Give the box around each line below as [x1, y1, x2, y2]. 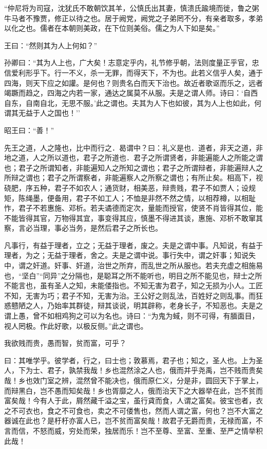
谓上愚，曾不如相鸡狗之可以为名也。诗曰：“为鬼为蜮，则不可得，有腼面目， [4, 310, 259, 321]
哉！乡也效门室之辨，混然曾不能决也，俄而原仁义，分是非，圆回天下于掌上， [4, 375, 263, 385]
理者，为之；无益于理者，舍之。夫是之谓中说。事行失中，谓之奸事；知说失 [4, 250, 256, 260]
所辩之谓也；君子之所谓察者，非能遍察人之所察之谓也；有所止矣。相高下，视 [4, 172, 263, 183]
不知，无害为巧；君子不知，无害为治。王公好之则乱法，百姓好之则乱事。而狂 [4, 290, 263, 301]
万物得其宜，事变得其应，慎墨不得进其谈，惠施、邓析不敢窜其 [54, 212, 263, 223]
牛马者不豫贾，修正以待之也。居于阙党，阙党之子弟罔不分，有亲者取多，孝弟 [4, 12, 263, 23]
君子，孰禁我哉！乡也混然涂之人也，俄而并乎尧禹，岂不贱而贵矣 [47, 365, 263, 376]
